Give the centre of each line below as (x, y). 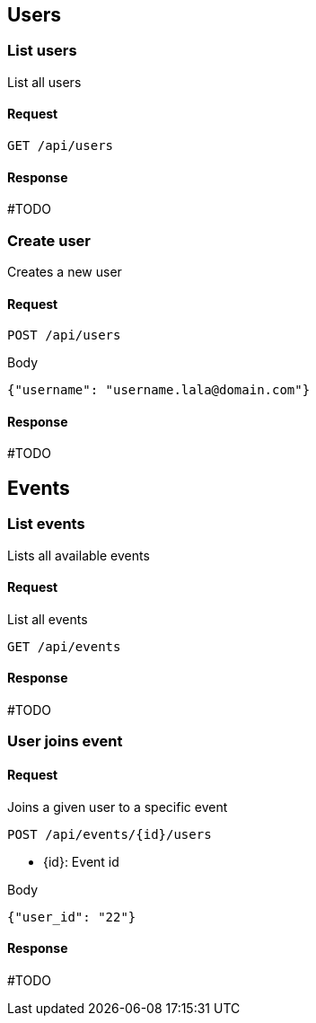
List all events (48, 619)
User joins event (65, 741)
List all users (44, 82)
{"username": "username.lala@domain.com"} (159, 390)
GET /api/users (61, 146)
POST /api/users (64, 335)
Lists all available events (79, 555)
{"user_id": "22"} (72, 917)
